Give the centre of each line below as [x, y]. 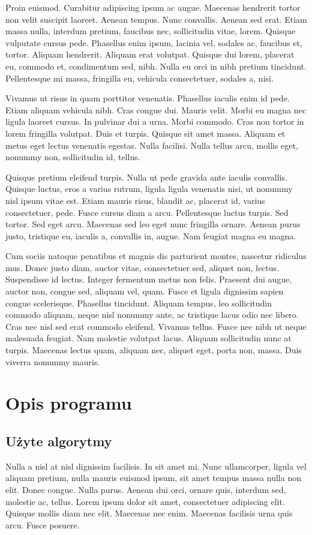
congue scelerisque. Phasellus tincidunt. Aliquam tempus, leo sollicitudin [139, 303]
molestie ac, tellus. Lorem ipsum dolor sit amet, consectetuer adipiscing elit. [145, 501]
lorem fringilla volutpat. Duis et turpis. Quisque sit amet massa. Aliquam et [145, 133]
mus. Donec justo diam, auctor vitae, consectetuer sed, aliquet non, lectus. [142, 267]
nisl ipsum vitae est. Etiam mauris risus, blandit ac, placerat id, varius [135, 200]
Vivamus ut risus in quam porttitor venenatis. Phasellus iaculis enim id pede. [148, 98]
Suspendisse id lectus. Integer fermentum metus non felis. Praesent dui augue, [149, 279]
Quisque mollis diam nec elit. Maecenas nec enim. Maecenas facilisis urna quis [149, 513]
